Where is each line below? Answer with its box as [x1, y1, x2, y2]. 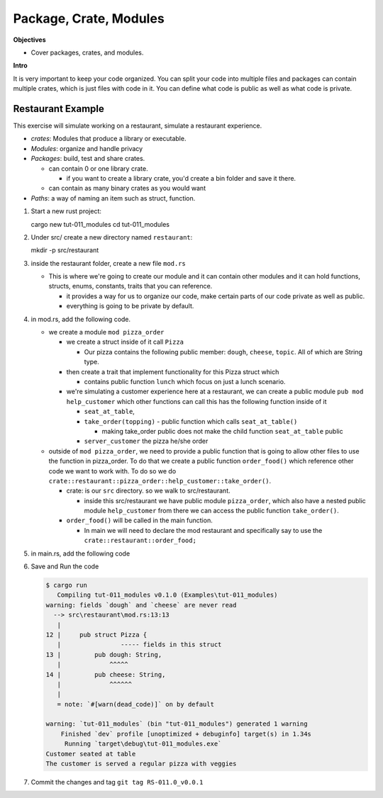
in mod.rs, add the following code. [30, 315, 131, 323]
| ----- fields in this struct [57, 641, 222, 648]
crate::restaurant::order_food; [84, 536, 196, 545]
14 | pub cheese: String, [45, 670, 166, 678]
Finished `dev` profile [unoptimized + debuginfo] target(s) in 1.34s [60, 730, 312, 738]
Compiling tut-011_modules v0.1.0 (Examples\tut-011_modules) [57, 591, 278, 599]
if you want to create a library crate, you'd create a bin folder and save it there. [66, 174, 296, 182]
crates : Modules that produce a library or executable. [30, 135, 187, 143]
